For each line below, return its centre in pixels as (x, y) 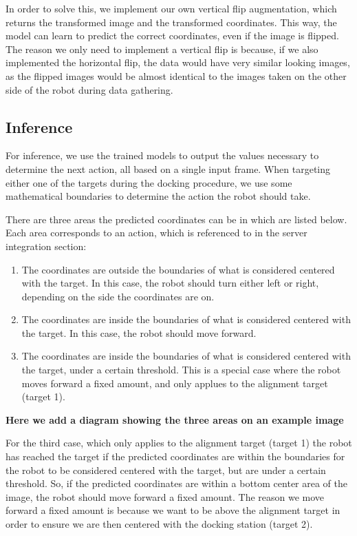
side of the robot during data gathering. (89, 89)
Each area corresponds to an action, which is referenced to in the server (156, 233)
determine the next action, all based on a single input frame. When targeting (168, 168)
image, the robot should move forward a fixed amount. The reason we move (165, 496)
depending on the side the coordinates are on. (118, 296)
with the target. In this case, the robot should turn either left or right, (170, 283)
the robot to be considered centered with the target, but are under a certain (166, 470)
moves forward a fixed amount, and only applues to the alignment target (175, 383)
